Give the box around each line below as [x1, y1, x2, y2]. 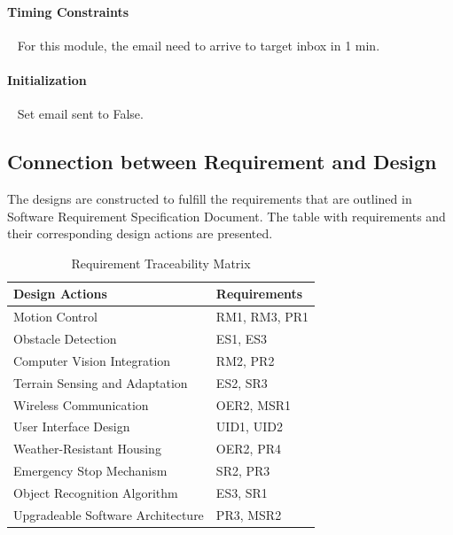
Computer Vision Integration [13, 351, 171, 369]
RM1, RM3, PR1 [215, 307, 309, 326]
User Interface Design [13, 417, 130, 436]
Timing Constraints [7, 2, 129, 20]
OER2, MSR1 [215, 395, 292, 414]
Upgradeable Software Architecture [13, 505, 204, 523]
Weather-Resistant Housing [13, 439, 161, 458]
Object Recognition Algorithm [13, 483, 178, 501]
